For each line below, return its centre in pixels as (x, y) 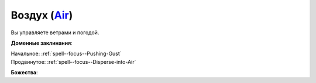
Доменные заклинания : (42, 43)
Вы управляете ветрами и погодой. (55, 33)
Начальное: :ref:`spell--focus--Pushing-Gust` (66, 54)
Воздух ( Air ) (42, 15)
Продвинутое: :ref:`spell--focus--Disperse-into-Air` (73, 62)
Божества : (24, 73)
